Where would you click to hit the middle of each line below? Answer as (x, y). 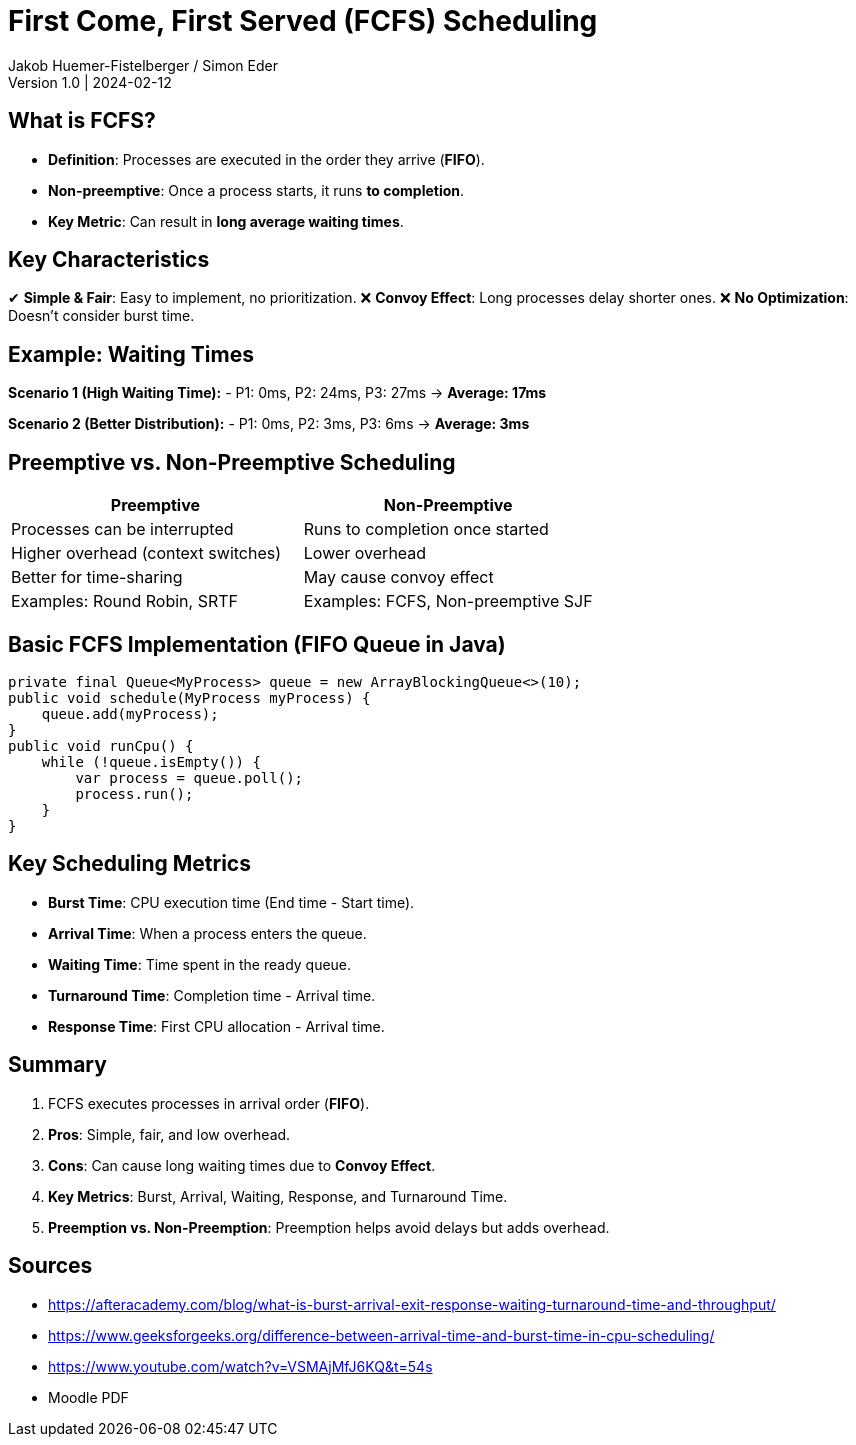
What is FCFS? (82, 121)
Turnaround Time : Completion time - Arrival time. (212, 995)
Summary (57, 1065)
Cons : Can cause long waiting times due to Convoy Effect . (242, 1165)
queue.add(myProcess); (130, 713)
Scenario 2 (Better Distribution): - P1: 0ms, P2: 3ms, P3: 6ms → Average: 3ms (269, 424)
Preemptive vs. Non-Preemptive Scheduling (232, 462)
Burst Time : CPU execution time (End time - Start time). (231, 902)
